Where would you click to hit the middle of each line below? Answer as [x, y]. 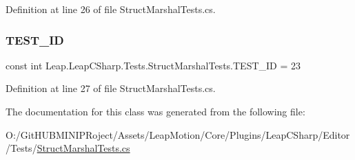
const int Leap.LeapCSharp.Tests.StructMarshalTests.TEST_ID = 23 [153, 65]
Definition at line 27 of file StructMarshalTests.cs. [111, 88]
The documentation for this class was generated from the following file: [155, 111]
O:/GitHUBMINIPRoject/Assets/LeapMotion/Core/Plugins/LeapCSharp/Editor [178, 134]
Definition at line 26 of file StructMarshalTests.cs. [111, 9]
